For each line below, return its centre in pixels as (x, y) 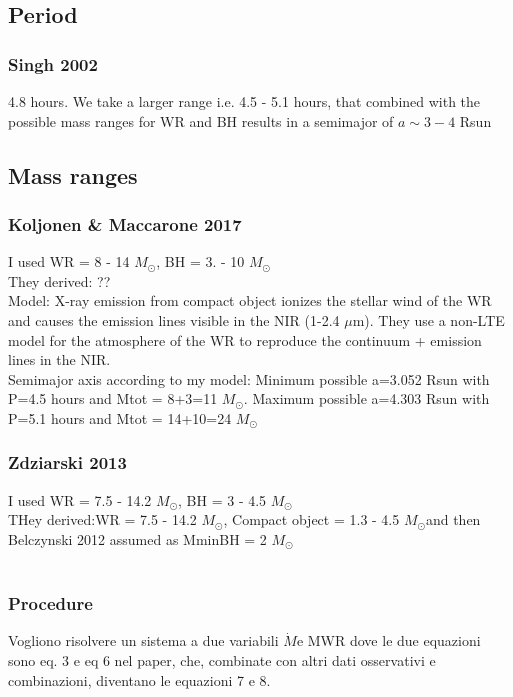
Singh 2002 (53, 63)
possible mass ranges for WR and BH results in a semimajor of (201, 120)
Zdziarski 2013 (67, 462)
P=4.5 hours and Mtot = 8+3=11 (113, 398)
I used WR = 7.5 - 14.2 (80, 499)
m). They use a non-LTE (428, 319)
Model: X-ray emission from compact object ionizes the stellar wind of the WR (250, 300)
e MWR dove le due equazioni (388, 640)
